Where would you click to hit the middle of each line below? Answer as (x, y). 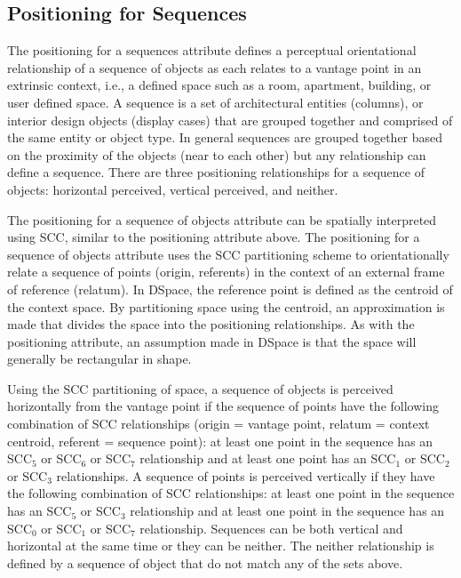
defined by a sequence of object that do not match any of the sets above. (205, 562)
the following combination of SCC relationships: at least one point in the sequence (231, 493)
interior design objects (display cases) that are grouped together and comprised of (230, 120)
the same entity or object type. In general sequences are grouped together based (225, 137)
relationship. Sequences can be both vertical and (271, 528)
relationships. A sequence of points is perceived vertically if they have (246, 475)
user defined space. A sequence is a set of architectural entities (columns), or (215, 102)
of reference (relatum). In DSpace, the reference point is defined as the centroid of (230, 289)
